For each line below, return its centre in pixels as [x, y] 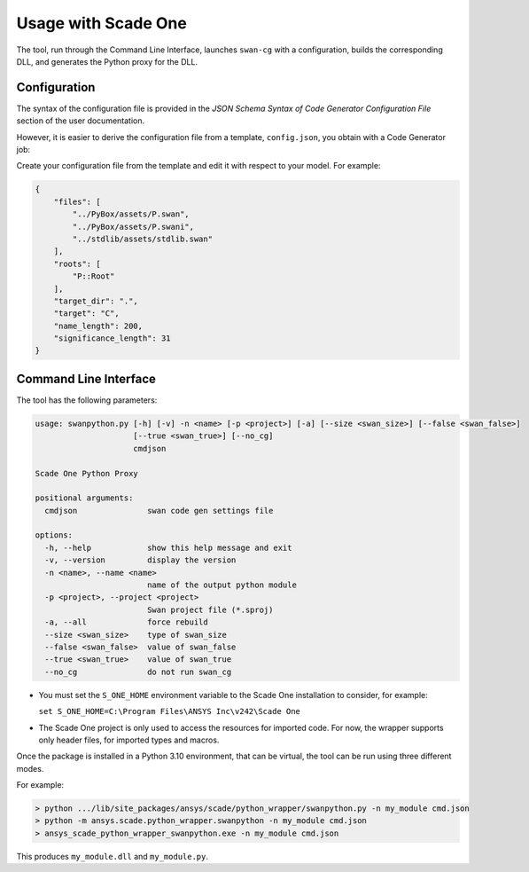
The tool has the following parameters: [87, 400]
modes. [30, 768]
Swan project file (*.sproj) [210, 609]
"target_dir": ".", [96, 301]
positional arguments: [84, 498]
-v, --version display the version [140, 560]
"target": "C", [86, 314]
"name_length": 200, [98, 326]
